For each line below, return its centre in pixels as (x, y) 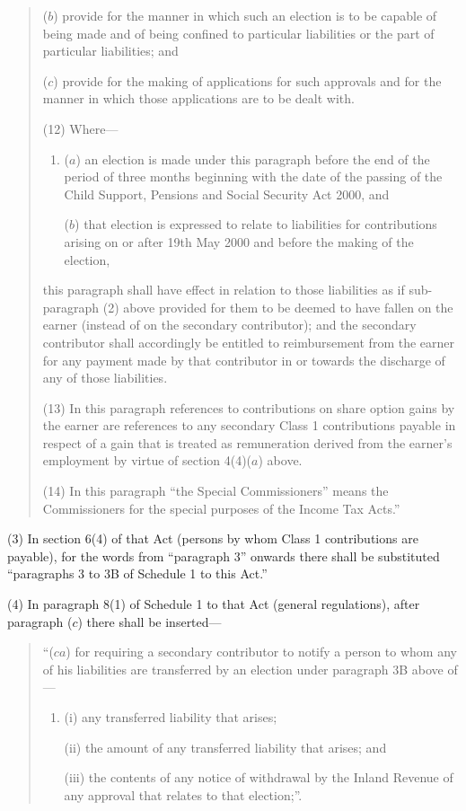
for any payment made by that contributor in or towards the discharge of (244, 360)
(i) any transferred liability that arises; (171, 717)
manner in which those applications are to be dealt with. (198, 98)
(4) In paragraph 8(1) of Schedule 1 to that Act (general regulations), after (214, 604)
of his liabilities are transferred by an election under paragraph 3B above (243, 669)
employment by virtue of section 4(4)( (147, 460)
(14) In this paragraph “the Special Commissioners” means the (215, 491)
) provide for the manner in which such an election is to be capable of (245, 15)
